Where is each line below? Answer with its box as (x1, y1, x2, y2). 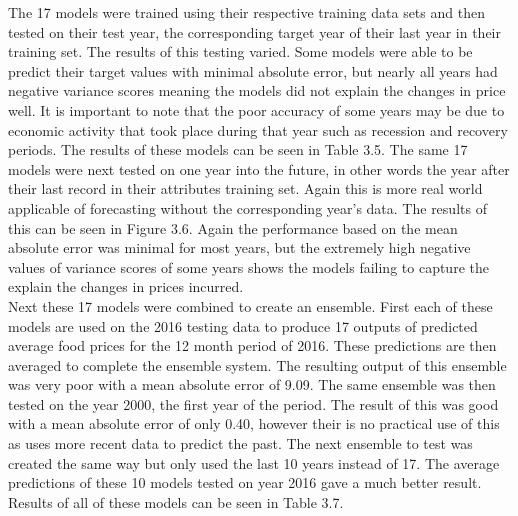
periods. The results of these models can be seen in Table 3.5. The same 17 (8, 139, 468, 160)
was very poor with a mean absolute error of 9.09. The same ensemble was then (8, 374, 496, 395)
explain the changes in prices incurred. (8, 276, 244, 297)
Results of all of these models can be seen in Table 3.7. (8, 491, 344, 512)
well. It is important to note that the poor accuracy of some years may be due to (8, 99, 505, 120)
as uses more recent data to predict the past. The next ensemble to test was (8, 433, 473, 454)
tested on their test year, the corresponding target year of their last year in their (8, 21, 501, 42)
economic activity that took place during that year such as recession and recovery (8, 119, 508, 140)
